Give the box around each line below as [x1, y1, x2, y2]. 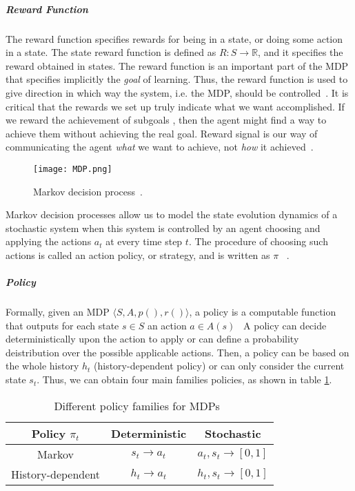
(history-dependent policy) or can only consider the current [94, 358, 345, 373]
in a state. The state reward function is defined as [6, 45, 216, 59]
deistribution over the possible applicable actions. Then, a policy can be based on [6, 345, 349, 359]
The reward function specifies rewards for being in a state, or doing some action [6, 31, 343, 46]
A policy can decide [243, 318, 327, 332]
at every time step [105, 234, 183, 249]
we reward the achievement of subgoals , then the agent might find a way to [6, 113, 327, 127]
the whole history [6, 358, 79, 373]
